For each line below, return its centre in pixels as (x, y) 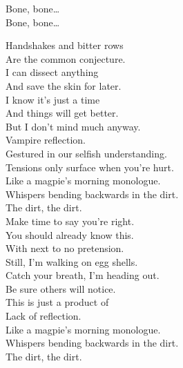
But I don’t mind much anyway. (73, 126)
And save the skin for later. (64, 85)
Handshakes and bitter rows (65, 45)
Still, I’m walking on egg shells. (72, 261)
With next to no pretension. (65, 248)
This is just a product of (57, 302)
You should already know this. (70, 234)
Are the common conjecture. (66, 58)
